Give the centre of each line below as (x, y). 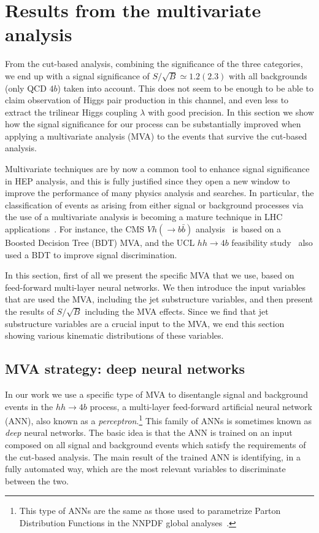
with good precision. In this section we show (231, 112)
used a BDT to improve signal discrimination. (91, 254)
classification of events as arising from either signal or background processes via (154, 204)
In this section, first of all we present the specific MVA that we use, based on (150, 275)
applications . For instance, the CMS (75, 229)
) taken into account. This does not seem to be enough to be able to (186, 88)
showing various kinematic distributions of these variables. (114, 335)
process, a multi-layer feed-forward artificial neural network (201, 406)
